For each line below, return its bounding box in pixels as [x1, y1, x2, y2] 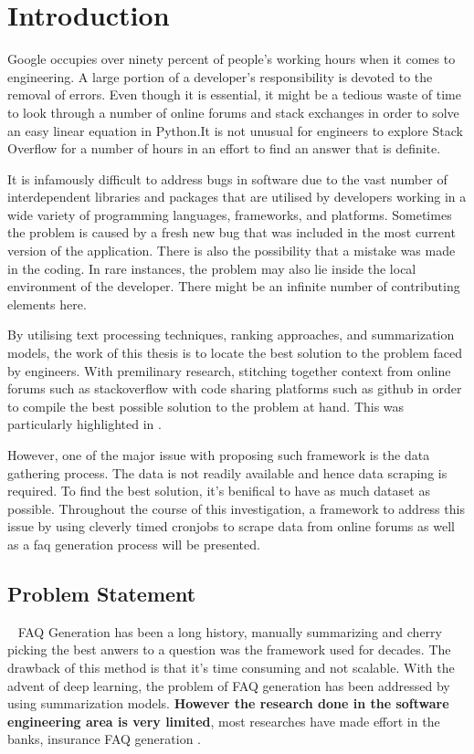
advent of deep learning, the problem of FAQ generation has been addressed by [7, 675, 450, 695]
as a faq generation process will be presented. [7, 534, 260, 553]
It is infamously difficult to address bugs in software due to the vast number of [7, 169, 448, 188]
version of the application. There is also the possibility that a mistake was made [7, 241, 456, 260]
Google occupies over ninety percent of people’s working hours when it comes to [7, 49, 456, 68]
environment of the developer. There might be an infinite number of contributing [7, 277, 460, 296]
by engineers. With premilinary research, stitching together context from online [7, 361, 451, 380]
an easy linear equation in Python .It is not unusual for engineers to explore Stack [7, 120, 463, 140]
